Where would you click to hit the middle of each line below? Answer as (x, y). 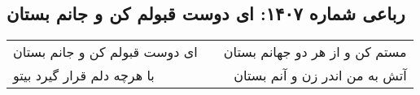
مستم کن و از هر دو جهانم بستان (315, 52)
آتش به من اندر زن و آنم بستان (320, 76)
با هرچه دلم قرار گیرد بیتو (84, 76)
